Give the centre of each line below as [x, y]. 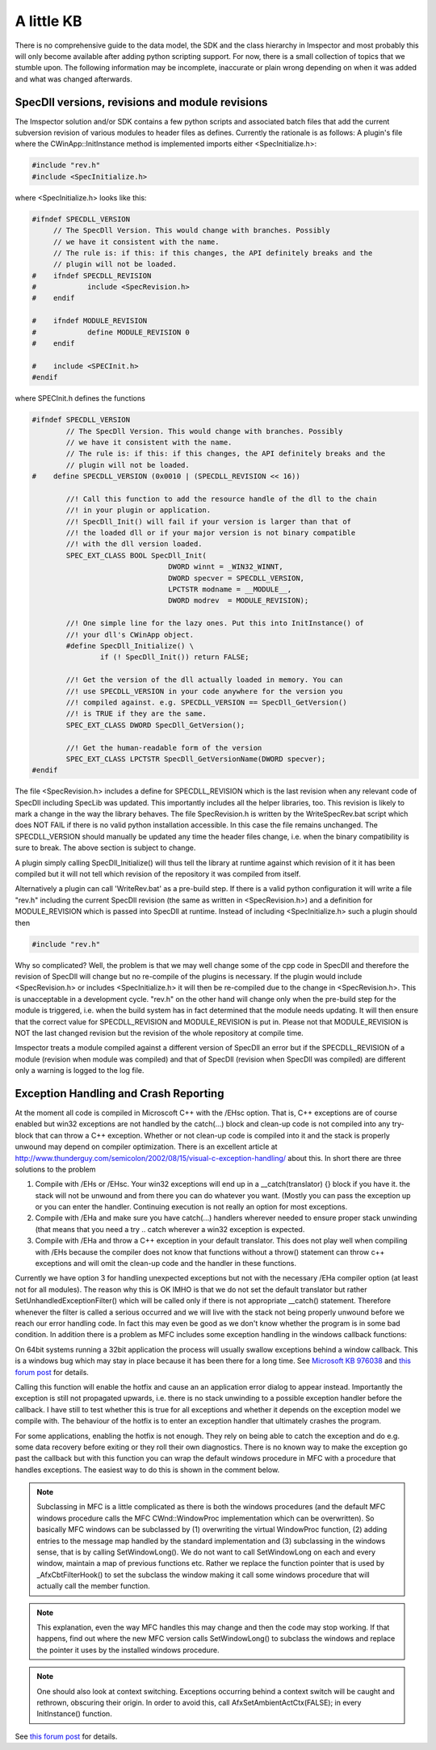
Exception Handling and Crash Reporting [119, 1094]
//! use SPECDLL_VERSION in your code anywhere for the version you [204, 691]
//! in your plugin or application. [138, 510]
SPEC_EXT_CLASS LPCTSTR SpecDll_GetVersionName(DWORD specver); [196, 759]
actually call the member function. [93, 1586]
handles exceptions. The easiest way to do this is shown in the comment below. [147, 1470]
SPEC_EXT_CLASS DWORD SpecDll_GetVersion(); [155, 725]
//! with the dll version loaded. [134, 544]
